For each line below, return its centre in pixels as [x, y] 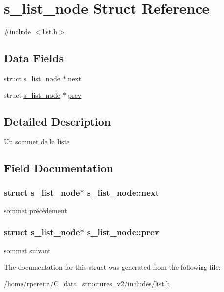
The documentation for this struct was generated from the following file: [112, 267]
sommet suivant [27, 250]
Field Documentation [59, 168]
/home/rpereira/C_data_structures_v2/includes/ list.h [87, 283]
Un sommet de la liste [37, 142]
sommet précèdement [35, 210]
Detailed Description [57, 121]
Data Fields [34, 58]
